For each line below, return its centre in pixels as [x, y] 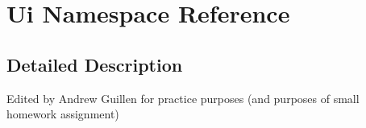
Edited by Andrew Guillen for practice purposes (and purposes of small [183, 98]
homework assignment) [63, 114]
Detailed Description [95, 64]
